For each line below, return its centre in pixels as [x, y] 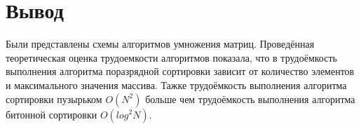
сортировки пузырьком [54, 99]
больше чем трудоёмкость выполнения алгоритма [250, 99]
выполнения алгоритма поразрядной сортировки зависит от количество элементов [180, 71]
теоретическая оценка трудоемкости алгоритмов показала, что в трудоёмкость [171, 57]
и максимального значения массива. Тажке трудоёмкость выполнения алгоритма [176, 84]
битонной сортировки [52, 114]
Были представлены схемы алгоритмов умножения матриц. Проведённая [160, 44]
